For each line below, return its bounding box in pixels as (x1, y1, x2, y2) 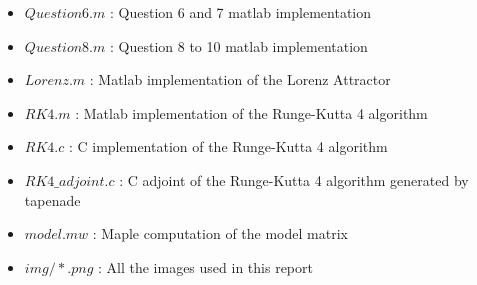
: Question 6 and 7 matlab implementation (109, 2, 372, 22)
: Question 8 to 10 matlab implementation (109, 35, 368, 56)
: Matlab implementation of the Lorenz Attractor (89, 69, 391, 90)
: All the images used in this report (97, 256, 313, 277)
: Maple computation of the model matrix (92, 223, 348, 244)
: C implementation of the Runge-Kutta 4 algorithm (68, 136, 388, 157)
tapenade (24, 189, 81, 210)
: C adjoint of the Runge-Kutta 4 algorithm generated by (119, 169, 469, 190)
